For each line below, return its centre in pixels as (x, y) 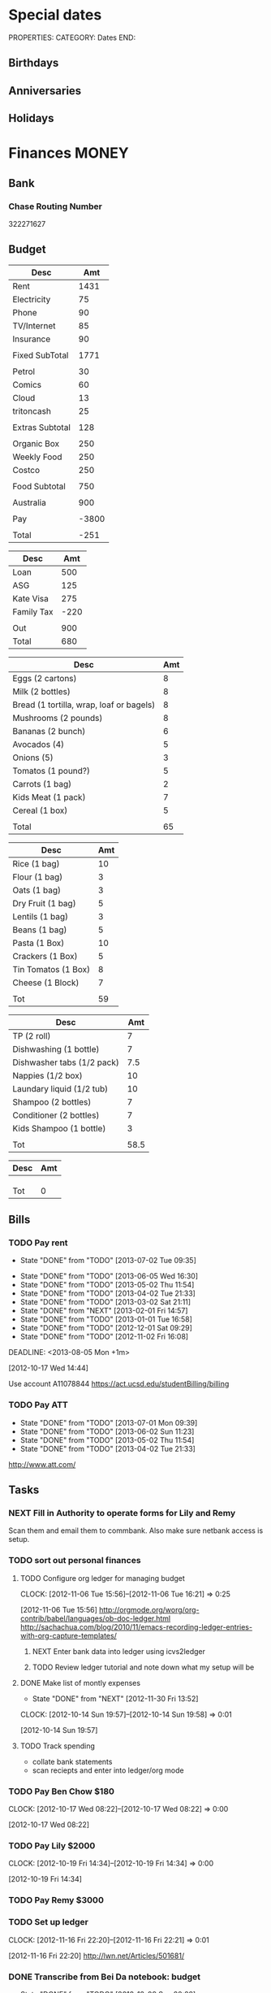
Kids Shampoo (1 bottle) (59, 1128)
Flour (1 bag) (38, 877)
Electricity (32, 299)
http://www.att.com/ (42, 1464)
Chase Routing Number (56, 206)
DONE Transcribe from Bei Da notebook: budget (105, 1977)
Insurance (32, 339)
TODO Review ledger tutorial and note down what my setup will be (143, 1667)
